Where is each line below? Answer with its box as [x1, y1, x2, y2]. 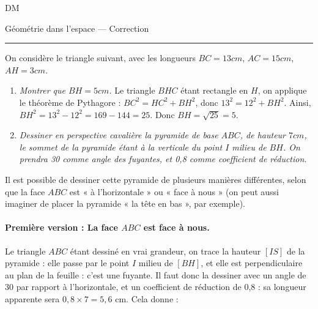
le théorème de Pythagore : [19, 95, 121, 108]
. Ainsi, [284, 95, 311, 108]
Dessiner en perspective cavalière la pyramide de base [19, 128, 218, 141]
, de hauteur [240, 128, 286, 141]
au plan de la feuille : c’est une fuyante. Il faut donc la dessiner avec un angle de [5, 268, 306, 281]
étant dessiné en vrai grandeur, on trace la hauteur [70, 244, 261, 257]
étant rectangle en [180, 84, 248, 97]
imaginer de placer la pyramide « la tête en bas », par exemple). [5, 197, 245, 210]
